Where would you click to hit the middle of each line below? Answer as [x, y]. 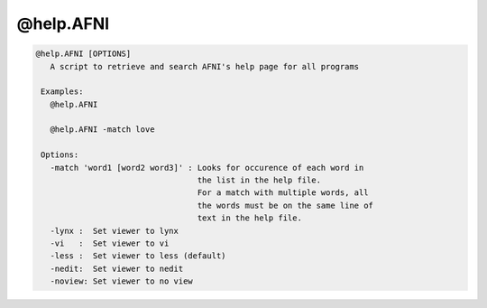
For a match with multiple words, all [283, 193]
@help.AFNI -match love [102, 130]
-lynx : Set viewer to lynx [115, 231]
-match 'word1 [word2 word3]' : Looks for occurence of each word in [207, 168]
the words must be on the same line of [285, 205]
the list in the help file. [259, 180]
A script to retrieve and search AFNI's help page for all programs [205, 66]
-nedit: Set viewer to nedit [117, 268]
